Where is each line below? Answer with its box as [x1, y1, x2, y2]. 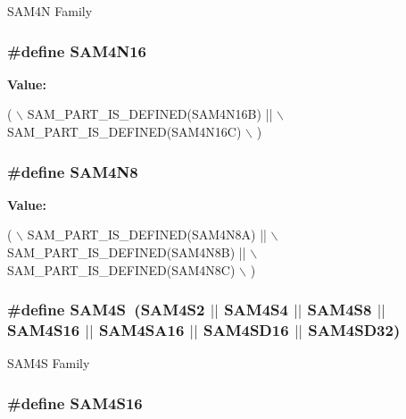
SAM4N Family [7, 2, 93, 20]
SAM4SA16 [98, 319, 185, 341]
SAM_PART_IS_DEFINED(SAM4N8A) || [27, 225, 267, 244]
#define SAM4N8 [7, 160, 138, 182]
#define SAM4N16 [7, 39, 147, 62]
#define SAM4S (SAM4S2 [7, 298, 205, 321]
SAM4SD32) [308, 319, 401, 341]
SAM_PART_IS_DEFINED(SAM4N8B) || [7, 243, 246, 261]
